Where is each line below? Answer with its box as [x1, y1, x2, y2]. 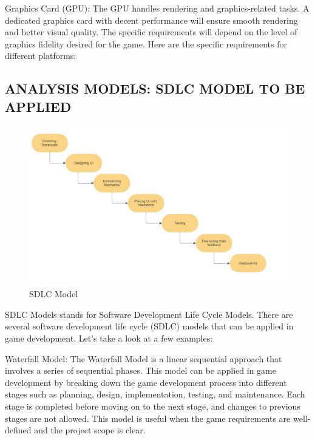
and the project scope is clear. [34, 424, 146, 436]
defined [5, 424, 32, 436]
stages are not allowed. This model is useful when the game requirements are [5, 411, 291, 424]
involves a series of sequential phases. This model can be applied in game [5, 364, 276, 377]
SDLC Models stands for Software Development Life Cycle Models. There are [5, 308, 293, 320]
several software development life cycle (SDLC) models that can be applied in [5, 320, 294, 332]
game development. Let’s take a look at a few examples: [5, 331, 213, 344]
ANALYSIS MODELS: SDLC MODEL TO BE [5, 79, 305, 98]
